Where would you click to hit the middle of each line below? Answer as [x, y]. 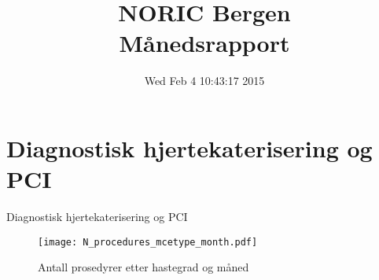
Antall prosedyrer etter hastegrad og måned [144, 267]
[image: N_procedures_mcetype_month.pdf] [148, 242]
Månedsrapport [204, 43]
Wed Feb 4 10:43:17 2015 [204, 81]
